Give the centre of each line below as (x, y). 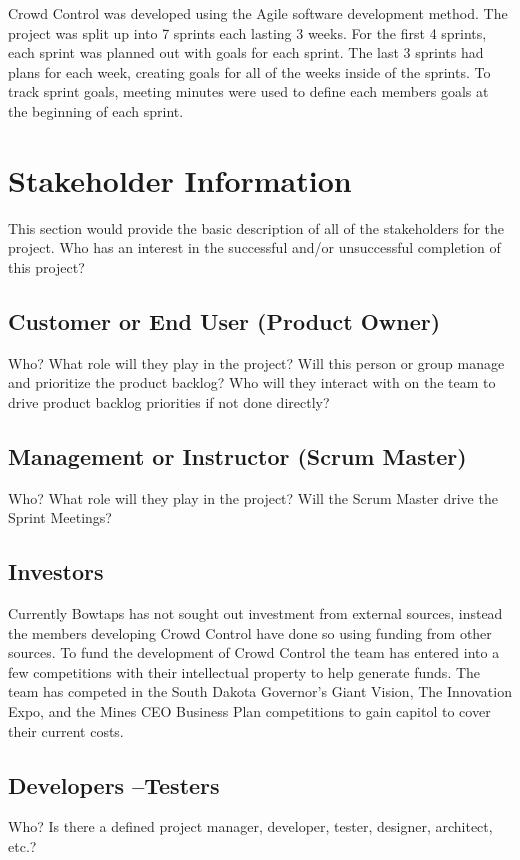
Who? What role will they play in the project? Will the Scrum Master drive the (253, 497)
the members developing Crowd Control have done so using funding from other (250, 632)
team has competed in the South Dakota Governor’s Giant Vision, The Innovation (260, 691)
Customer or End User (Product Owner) (224, 320)
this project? (46, 266)
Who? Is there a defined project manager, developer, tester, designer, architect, (250, 826)
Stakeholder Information (180, 179)
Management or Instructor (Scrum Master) (237, 455)
